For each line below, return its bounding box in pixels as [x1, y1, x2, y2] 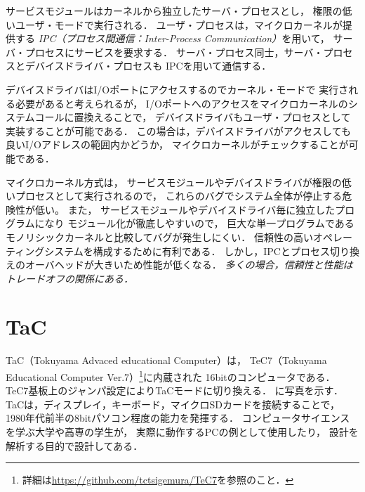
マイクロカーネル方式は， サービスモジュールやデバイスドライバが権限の [6, 174, 342, 189]
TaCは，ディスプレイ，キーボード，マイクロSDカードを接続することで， [6, 396, 340, 411]
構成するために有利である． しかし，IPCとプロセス [93, 243, 330, 258]
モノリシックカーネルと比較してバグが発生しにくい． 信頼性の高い [6, 229, 313, 244]
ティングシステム [6, 243, 84, 258]
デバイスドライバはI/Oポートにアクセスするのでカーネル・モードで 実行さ [6, 82, 349, 96]
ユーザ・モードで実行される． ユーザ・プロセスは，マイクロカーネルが [15, 17, 343, 32]
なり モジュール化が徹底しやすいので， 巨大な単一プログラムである [44, 216, 354, 231]
